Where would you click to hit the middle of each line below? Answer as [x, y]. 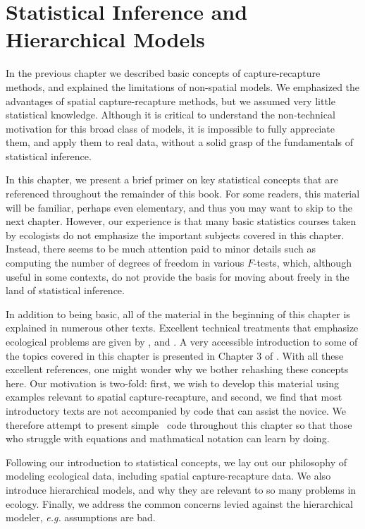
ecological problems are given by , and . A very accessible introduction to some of [182, 341]
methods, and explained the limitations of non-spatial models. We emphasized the [183, 86]
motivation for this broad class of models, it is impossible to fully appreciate [170, 128]
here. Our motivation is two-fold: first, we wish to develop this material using [173, 383]
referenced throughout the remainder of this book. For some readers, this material [183, 194]
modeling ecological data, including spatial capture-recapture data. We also [168, 476]
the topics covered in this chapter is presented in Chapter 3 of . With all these [175, 355]
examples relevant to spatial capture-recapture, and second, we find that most [174, 397]
